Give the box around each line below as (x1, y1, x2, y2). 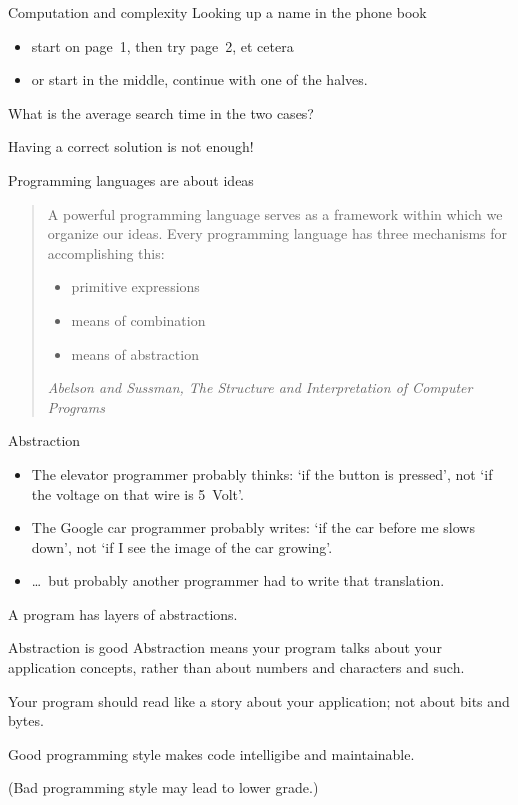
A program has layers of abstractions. (8, 603, 238, 624)
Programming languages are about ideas (8, 169, 254, 190)
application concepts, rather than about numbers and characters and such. (8, 657, 465, 678)
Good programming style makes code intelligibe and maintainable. (8, 743, 415, 764)
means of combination (71, 309, 206, 330)
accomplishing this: (47, 242, 165, 263)
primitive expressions (71, 276, 200, 297)
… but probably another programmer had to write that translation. (31, 570, 445, 591)
